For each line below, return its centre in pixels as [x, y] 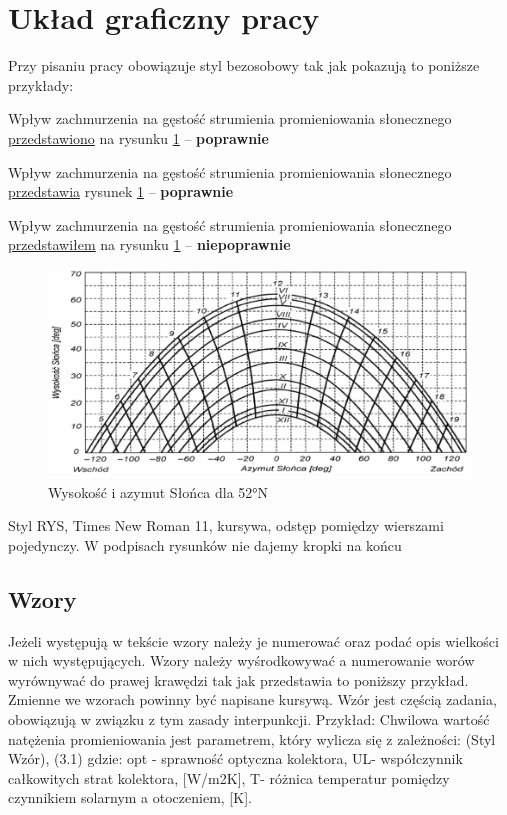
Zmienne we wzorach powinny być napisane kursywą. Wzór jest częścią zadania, [252, 699]
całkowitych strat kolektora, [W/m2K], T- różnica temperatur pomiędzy [229, 777]
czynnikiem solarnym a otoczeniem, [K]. [130, 797]
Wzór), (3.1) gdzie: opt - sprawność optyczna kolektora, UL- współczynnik [235, 758]
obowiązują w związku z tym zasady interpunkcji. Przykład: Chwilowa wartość [249, 719]
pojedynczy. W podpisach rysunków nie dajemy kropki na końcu [205, 544]
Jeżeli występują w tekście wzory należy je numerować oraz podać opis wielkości [253, 640]
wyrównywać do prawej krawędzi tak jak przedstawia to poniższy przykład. [238, 679]
